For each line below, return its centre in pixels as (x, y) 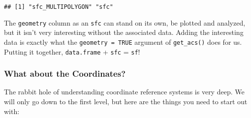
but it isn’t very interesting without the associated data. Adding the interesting (124, 32)
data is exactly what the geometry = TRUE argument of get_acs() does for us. (123, 42)
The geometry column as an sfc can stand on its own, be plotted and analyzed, (125, 22)
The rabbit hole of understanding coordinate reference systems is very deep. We (124, 92)
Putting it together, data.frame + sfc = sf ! (72, 51)
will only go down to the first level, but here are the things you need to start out (126, 102)
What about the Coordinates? (65, 74)
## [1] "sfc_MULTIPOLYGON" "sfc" (59, 7)
